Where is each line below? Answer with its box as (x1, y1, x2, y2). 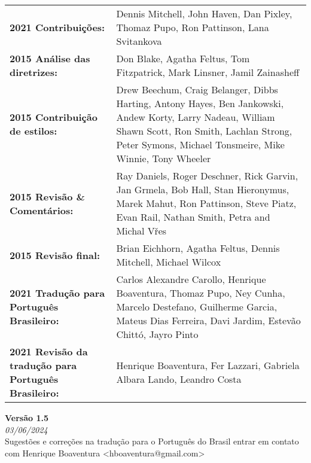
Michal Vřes (116, 224, 167, 237)
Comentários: (10, 203, 74, 217)
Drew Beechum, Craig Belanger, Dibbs (116, 83, 278, 96)
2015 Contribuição (10, 110, 97, 124)
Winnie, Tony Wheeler (116, 151, 211, 165)
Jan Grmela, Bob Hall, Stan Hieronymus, (116, 182, 289, 196)
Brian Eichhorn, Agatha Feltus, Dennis (116, 241, 280, 255)
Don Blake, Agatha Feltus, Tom (116, 51, 250, 65)
